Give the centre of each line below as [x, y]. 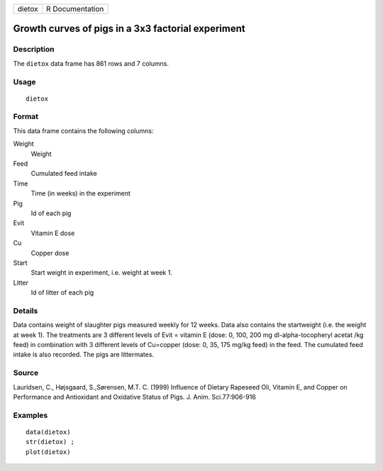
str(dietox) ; [50, 442]
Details [26, 310]
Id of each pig [51, 213]
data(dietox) [48, 432]
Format [26, 117]
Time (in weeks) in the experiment [81, 193]
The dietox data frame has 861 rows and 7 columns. [91, 63]
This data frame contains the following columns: [83, 130]
